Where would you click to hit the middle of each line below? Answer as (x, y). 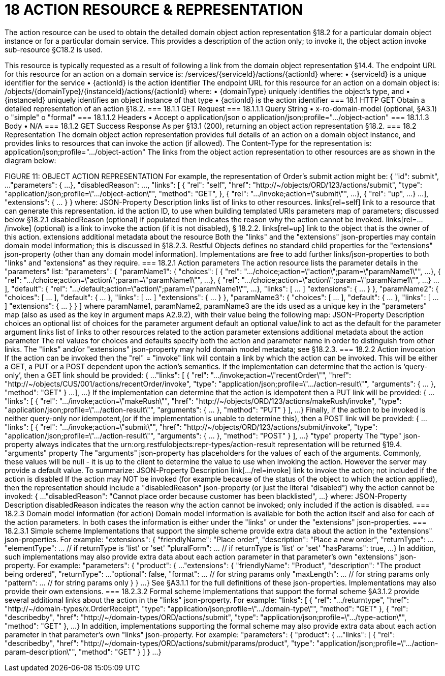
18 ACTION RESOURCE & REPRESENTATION (154, 10)
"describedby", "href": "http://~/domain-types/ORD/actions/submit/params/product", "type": (160, 643)
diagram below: (30, 160)
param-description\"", (41, 652)
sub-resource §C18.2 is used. (54, 49)
